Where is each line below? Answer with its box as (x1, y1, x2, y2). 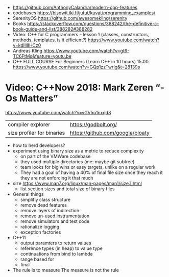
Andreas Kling (12, 48, 42, 54)
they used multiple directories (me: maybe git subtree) (20, 158, 135, 165)
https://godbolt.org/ (69, 121, 117, 128)
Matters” (19, 93, 58, 104)
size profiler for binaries (8, 129, 65, 136)
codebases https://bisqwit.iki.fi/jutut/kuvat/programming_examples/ (12, 10, 156, 16)
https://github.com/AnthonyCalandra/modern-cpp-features (12, 5, 138, 10)
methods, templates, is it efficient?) (12, 37, 87, 43)
